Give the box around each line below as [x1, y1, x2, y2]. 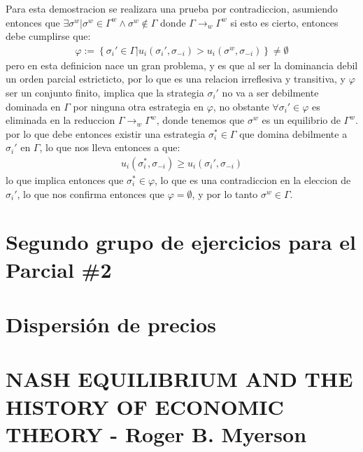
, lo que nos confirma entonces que [17, 186, 165, 201]
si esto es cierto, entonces [230, 15, 339, 29]
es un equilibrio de [262, 113, 341, 127]
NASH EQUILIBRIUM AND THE [6, 365, 353, 393]
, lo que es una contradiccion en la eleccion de [155, 173, 351, 187]
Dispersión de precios [6, 309, 216, 338]
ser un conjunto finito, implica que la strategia [6, 85, 204, 99]
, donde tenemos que [156, 113, 245, 127]
